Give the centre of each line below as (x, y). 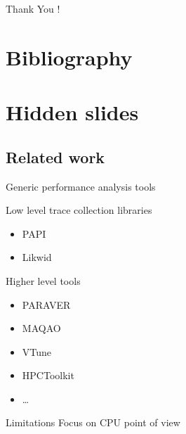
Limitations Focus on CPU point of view (93, 422)
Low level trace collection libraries (79, 210)
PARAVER (46, 304)
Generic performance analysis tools (81, 186)
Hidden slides (72, 112)
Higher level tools (43, 280)
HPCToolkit (48, 375)
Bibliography (69, 57)
